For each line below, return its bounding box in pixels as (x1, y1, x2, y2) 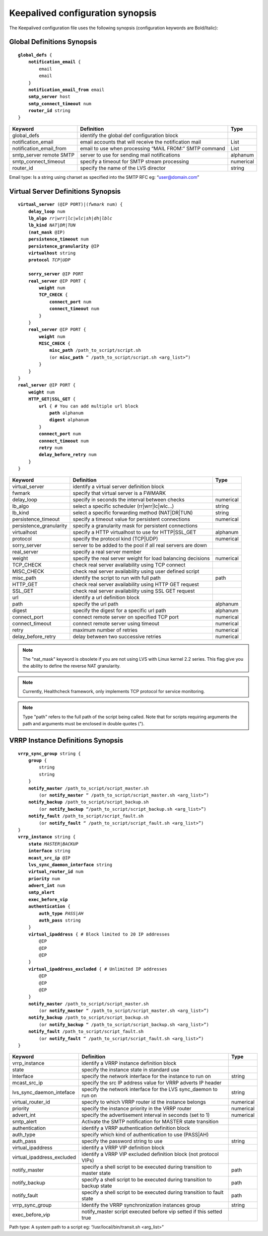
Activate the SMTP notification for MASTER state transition (81, 1118, 219, 1125)
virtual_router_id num (28, 869, 84, 874)
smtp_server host (28, 94, 70, 99)
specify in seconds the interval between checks (72, 496, 185, 503)
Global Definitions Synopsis (9, 38, 97, 46)
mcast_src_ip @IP (28, 855, 70, 860)
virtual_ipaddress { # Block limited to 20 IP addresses (28, 931, 170, 937)
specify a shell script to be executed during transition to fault (81, 1189, 224, 1196)
